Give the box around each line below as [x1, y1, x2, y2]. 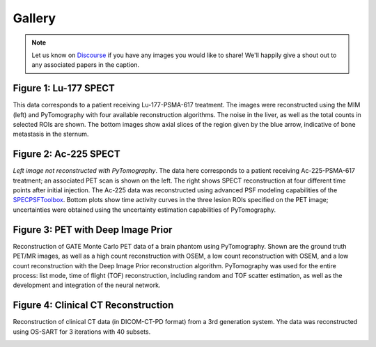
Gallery [13, 10, 56, 26]
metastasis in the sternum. [13, 130, 89, 139]
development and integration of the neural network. [13, 281, 161, 289]
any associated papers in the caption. [31, 61, 139, 69]
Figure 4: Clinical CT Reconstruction [13, 300, 174, 311]
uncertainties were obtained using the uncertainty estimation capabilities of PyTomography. [13, 206, 276, 214]
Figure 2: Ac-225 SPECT [13, 148, 121, 160]
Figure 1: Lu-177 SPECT [13, 82, 115, 94]
